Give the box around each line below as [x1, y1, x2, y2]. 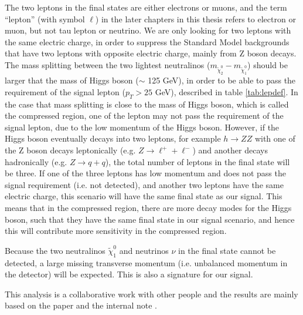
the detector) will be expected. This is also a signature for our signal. [5, 268, 253, 280]
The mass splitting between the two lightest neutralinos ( [5, 58, 210, 71]
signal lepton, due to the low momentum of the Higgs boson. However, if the [5, 120, 280, 133]
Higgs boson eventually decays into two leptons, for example [5, 132, 221, 145]
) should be [247, 58, 288, 71]
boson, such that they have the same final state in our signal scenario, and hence [5, 213, 295, 225]
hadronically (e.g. [5, 155, 67, 167]
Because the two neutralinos [5, 244, 105, 256]
